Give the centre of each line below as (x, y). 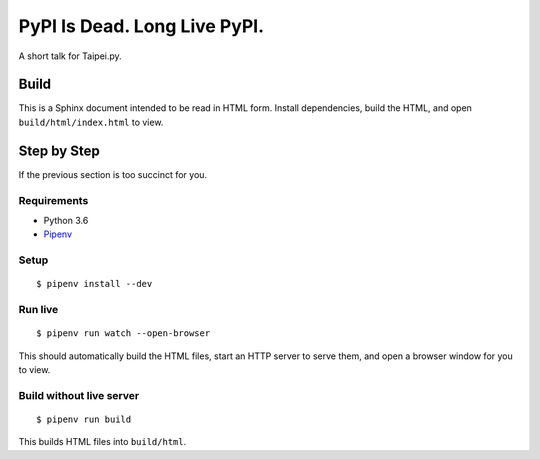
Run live (38, 309)
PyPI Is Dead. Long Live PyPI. (141, 26)
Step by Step (59, 150)
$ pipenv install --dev (94, 284)
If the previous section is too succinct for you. (113, 174)
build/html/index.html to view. (91, 122)
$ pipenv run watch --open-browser (123, 333)
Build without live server (79, 395)
